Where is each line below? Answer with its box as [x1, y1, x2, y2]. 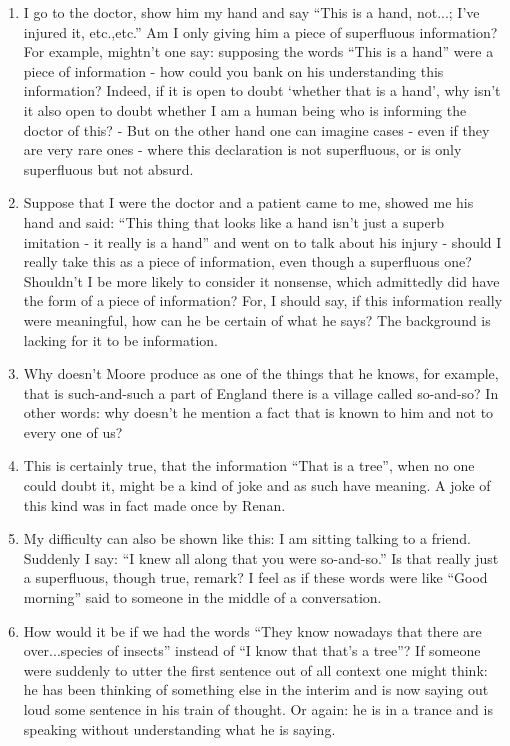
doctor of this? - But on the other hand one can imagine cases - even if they [23, 119, 490, 140]
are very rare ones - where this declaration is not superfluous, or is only [23, 139, 462, 160]
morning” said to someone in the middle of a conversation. [23, 587, 382, 608]
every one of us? [23, 421, 123, 442]
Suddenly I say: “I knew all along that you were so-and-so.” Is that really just [23, 547, 499, 568]
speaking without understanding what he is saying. [23, 718, 336, 739]
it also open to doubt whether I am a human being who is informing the [23, 99, 467, 120]
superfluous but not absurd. [23, 158, 194, 179]
